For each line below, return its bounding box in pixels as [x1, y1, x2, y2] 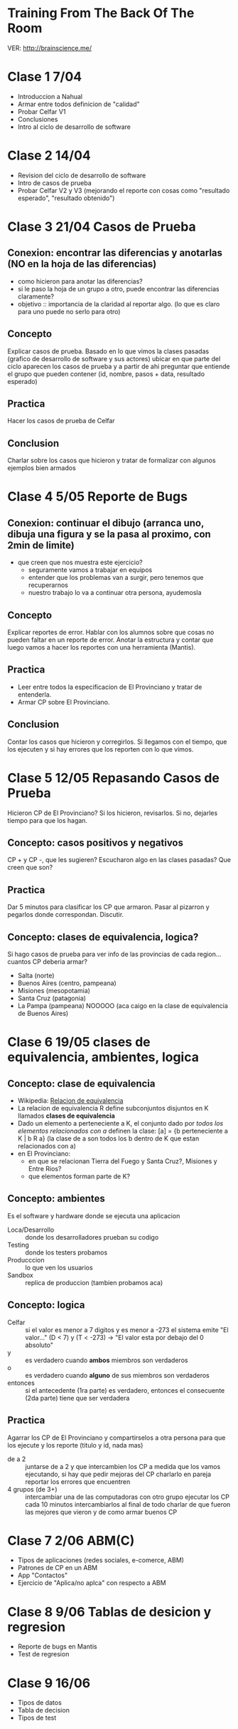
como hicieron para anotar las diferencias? [17, 276, 144, 286]
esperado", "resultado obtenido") [17, 194, 115, 202]
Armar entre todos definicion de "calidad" [17, 100, 140, 108]
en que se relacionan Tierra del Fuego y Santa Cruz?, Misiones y [28, 1157, 218, 1165]
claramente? [17, 292, 55, 301]
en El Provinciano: [17, 1149, 71, 1158]
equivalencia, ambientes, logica [7, 1049, 199, 1066]
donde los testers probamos [25, 1248, 108, 1257]
